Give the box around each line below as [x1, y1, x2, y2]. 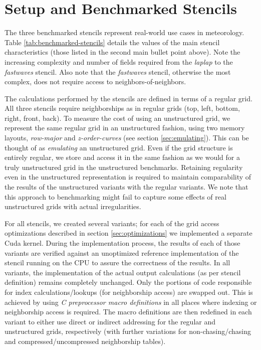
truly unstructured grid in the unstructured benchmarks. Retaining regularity [5, 161, 243, 172]
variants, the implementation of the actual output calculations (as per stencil [5, 267, 241, 277]
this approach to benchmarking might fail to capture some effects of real [5, 191, 226, 202]
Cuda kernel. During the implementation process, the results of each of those [5, 238, 240, 248]
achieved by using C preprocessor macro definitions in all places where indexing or [5, 296, 257, 307]
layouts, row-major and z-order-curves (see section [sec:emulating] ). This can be [5, 132, 249, 143]
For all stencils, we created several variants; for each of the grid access [5, 218, 219, 228]
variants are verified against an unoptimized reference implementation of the [5, 247, 239, 258]
